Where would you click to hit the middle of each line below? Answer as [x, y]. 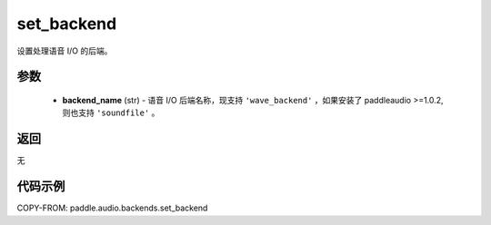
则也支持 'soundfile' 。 [111, 112]
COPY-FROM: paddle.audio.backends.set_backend [112, 208]
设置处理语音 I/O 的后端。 [65, 51]
